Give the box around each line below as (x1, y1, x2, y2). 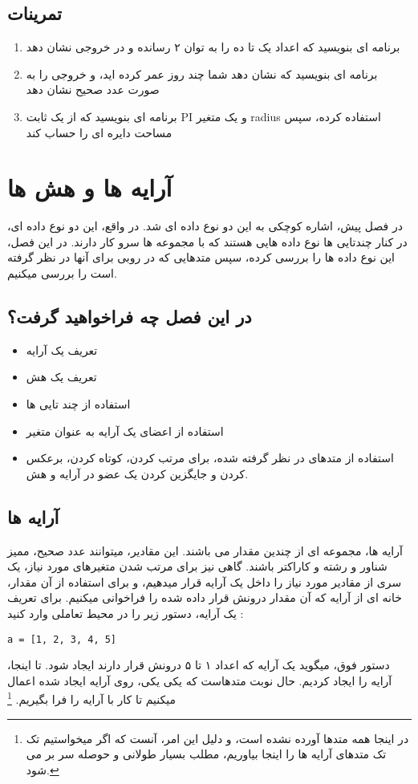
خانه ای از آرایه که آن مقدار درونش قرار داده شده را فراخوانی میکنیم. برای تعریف (7, 589, 402, 606)
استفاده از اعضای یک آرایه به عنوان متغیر (26, 422, 224, 439)
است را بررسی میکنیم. (7, 265, 117, 282)
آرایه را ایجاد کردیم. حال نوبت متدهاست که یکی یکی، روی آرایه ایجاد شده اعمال (7, 672, 392, 689)
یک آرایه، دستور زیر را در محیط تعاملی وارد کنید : (7, 605, 244, 622)
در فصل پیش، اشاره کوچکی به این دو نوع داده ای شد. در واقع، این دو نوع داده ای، (7, 217, 403, 234)
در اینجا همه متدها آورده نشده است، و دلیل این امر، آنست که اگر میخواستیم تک (26, 729, 409, 746)
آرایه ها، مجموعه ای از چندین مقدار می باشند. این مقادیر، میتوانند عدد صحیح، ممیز (7, 542, 403, 559)
